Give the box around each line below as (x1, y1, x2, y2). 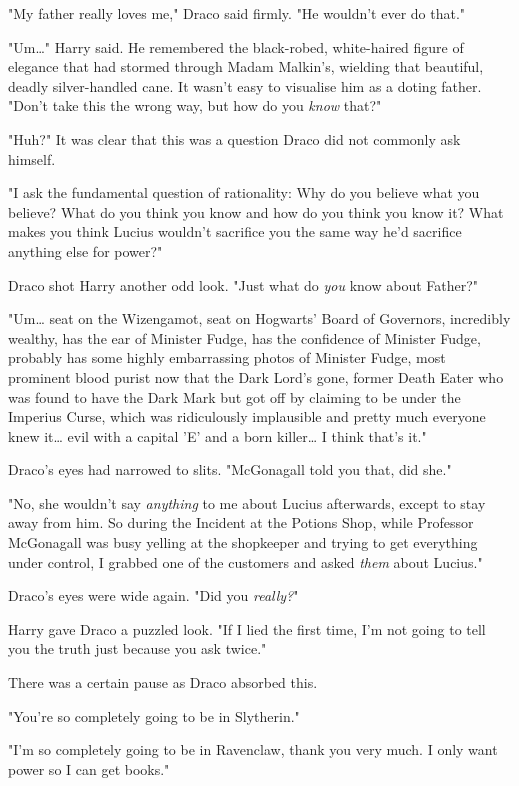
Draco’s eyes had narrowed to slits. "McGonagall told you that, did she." (8, 459, 452, 480)
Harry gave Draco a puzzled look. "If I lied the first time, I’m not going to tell (8, 618, 486, 639)
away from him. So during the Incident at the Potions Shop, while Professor (8, 512, 474, 533)
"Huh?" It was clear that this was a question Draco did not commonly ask (8, 128, 461, 149)
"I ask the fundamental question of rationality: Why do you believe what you (8, 182, 480, 203)
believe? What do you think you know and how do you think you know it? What (8, 201, 504, 222)
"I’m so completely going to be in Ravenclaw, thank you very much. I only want (8, 739, 498, 760)
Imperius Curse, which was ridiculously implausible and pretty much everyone (8, 406, 486, 427)
